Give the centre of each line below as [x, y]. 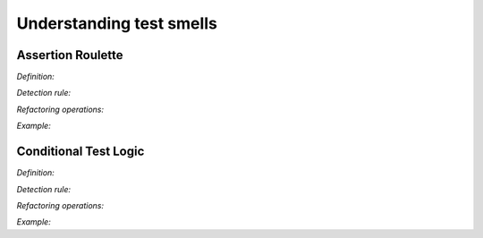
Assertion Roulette [70, 55]
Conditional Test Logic [80, 152]
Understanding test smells [117, 23]
